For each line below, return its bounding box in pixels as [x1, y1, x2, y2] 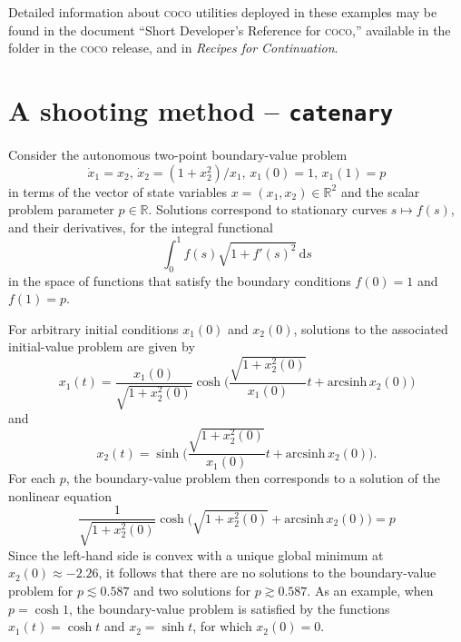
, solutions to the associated [293, 319, 448, 338]
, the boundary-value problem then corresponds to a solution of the [65, 469, 440, 488]
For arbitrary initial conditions [8, 319, 179, 338]
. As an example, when [307, 581, 434, 600]
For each [8, 469, 55, 488]
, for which [192, 617, 252, 636]
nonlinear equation [8, 486, 113, 505]
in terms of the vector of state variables [8, 182, 228, 201]
